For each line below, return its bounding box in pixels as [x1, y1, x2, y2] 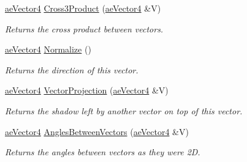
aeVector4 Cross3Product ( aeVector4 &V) [5, 2, 161, 14]
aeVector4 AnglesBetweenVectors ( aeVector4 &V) [5, 125, 189, 138]
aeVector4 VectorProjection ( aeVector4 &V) [5, 84, 169, 97]
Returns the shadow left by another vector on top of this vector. [5, 104, 243, 117]
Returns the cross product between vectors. [5, 22, 164, 35]
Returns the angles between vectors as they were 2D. [5, 145, 200, 158]
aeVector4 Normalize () [5, 43, 91, 56]
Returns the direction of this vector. [5, 63, 139, 76]
